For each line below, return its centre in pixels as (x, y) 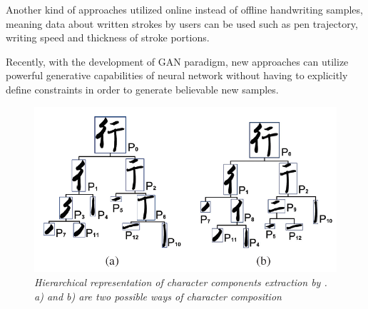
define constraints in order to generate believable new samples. (142, 89)
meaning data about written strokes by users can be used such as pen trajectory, (182, 23)
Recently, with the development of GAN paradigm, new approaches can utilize (177, 61)
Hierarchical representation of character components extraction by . (181, 282)
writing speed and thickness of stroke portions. (108, 37)
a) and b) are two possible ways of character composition (158, 296)
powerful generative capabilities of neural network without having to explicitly (177, 75)
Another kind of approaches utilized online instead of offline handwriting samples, (184, 9)
